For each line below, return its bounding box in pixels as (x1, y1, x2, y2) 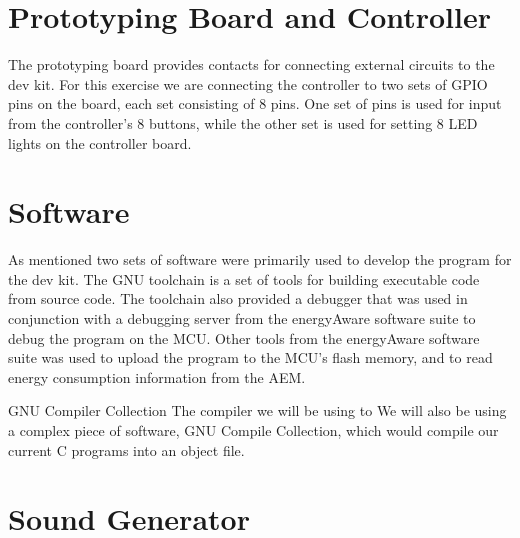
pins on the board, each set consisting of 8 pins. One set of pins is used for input (8, 93, 502, 114)
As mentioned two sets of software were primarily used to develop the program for (8, 249, 512, 270)
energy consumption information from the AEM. (8, 366, 306, 387)
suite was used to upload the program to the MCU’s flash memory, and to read (8, 347, 493, 368)
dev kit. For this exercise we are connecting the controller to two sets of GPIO (8, 73, 488, 94)
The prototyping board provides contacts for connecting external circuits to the (8, 54, 495, 75)
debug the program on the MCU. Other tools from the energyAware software (8, 327, 480, 348)
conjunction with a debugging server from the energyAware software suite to (8, 308, 476, 328)
